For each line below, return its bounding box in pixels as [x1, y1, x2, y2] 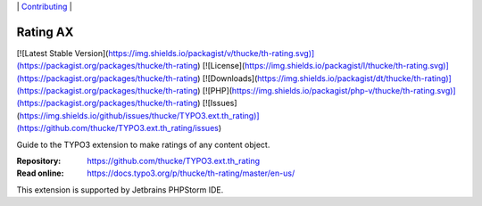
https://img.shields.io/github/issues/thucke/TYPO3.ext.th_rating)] [19, 110, 260, 120]
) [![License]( [197, 61, 245, 71]
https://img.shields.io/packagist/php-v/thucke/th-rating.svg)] [231, 86, 456, 96]
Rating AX [16, 24, 74, 39]
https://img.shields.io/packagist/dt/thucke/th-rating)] [257, 72, 453, 84]
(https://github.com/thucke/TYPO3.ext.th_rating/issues [16, 123, 219, 134]
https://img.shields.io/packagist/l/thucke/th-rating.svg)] [244, 61, 450, 71]
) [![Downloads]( [197, 72, 258, 84]
